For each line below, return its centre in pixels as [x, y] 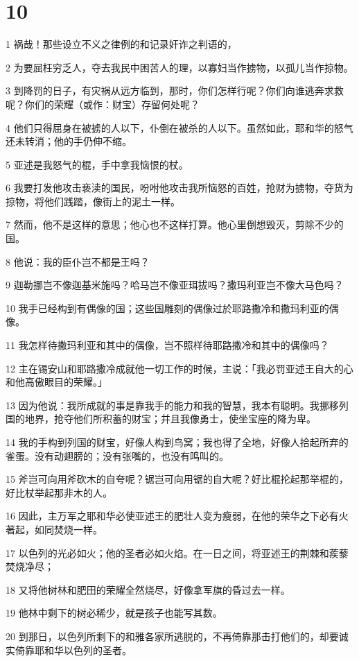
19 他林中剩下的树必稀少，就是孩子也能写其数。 [114, 613]
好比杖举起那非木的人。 [59, 492]
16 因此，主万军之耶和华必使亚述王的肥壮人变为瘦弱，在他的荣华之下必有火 [177, 516]
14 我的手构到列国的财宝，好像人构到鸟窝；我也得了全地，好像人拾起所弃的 [177, 442]
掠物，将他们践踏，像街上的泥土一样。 [93, 201]
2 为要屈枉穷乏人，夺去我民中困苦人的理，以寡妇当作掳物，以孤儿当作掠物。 [179, 67]
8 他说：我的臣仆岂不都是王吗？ [78, 261]
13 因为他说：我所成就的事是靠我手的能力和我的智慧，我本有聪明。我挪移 [172, 405]
